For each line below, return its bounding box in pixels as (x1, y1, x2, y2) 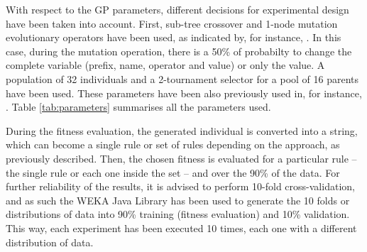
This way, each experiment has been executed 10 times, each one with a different (6, 220, 357, 235)
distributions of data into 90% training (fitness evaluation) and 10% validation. (6, 207, 350, 221)
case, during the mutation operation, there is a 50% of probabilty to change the (6, 43, 352, 58)
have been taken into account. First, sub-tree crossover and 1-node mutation (6, 16, 338, 31)
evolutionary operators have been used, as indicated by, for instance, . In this (6, 30, 341, 45)
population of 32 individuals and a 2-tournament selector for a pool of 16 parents (6, 71, 359, 86)
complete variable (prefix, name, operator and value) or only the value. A (6, 57, 325, 72)
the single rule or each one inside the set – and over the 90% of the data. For (6, 165, 340, 180)
